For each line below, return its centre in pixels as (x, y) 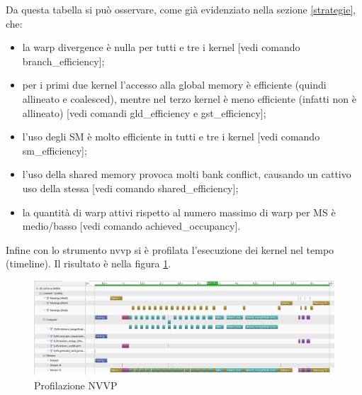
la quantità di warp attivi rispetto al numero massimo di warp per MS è (179, 212)
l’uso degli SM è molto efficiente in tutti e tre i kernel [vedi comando (171, 137)
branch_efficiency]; (63, 61)
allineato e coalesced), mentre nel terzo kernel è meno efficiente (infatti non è (189, 98)
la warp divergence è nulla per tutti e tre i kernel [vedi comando (161, 47)
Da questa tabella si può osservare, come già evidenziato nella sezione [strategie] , (181, 9)
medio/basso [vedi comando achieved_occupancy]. (131, 226)
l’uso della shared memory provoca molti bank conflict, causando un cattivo (187, 174)
